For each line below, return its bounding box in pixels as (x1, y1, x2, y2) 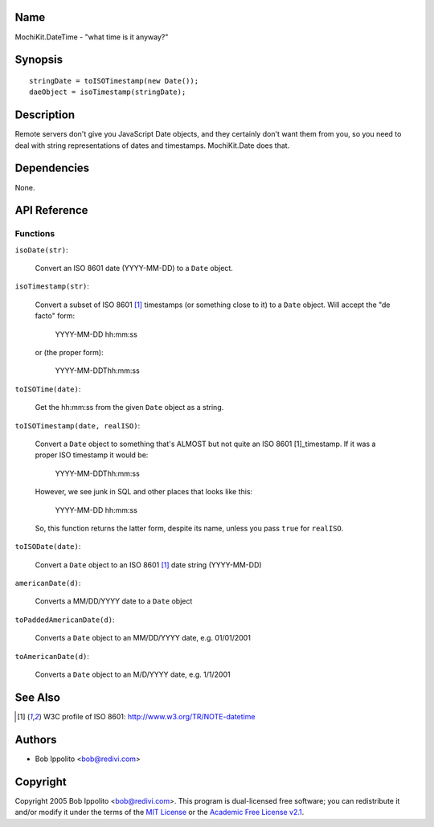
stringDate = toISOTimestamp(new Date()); (29, 76, 199, 85)
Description (14, 108, 76, 122)
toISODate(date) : (14, 542, 81, 551)
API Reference (14, 203, 88, 217)
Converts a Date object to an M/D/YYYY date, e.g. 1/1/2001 (35, 669, 231, 679)
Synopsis (14, 53, 63, 67)
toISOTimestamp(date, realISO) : (14, 420, 141, 430)
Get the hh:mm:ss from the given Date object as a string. (35, 403, 224, 412)
